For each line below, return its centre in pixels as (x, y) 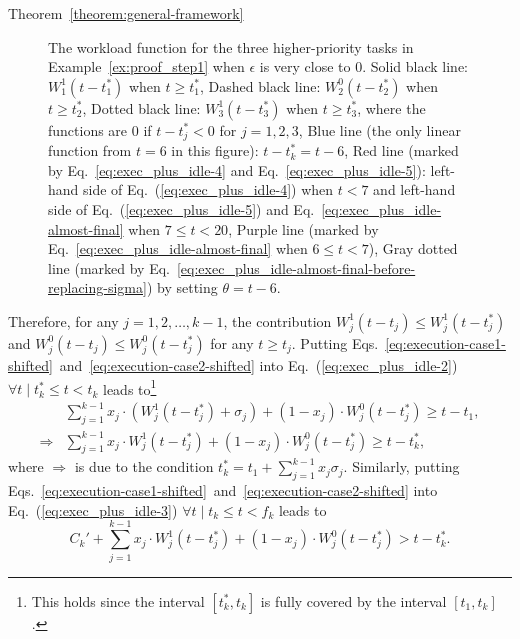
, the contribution (277, 320)
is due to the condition (144, 466)
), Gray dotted (413, 248)
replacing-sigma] (97, 287)
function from (90, 150)
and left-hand (414, 189)
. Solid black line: (415, 66)
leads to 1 (129, 387)
